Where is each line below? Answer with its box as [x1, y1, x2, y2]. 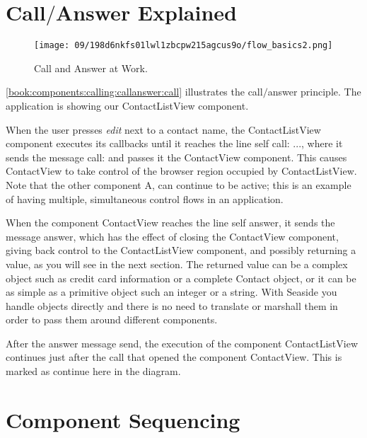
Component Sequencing [6, 405, 240, 434]
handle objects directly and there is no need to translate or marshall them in [6, 298, 338, 313]
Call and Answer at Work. [34, 60, 148, 75]
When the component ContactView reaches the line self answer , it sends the [6, 215, 335, 230]
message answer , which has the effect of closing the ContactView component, [6, 229, 339, 243]
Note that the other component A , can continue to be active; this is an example [6, 177, 351, 192]
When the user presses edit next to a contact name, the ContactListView [6, 122, 321, 137]
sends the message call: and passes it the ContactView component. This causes [6, 149, 347, 164]
